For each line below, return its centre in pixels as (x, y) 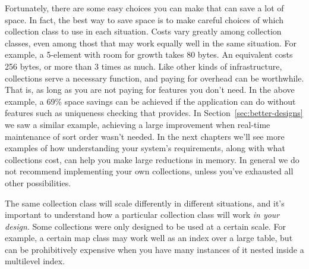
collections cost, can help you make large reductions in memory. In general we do (152, 159)
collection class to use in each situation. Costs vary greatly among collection (143, 31)
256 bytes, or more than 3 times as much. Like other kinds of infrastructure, (144, 66)
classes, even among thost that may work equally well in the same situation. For (151, 43)
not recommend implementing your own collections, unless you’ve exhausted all (149, 171)
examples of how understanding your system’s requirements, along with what (145, 148)
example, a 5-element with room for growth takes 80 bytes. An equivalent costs (149, 54)
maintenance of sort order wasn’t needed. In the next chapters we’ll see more (145, 136)
